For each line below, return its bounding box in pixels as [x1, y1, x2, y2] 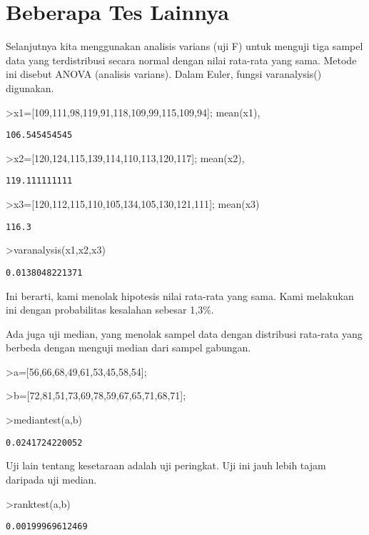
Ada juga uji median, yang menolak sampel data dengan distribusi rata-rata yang [6, 326, 363, 341]
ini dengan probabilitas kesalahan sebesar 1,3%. [6, 302, 214, 317]
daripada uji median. [6, 471, 97, 486]
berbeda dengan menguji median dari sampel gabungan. [6, 340, 251, 355]
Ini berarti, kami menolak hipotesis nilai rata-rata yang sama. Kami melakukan [6, 288, 354, 303]
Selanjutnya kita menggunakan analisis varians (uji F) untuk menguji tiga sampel [6, 39, 363, 54]
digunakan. [6, 80, 54, 95]
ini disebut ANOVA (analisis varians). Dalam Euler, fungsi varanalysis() [6, 66, 322, 81]
